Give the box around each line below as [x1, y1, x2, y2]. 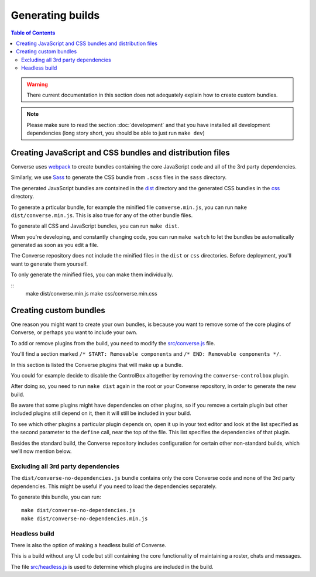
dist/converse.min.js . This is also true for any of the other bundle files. [11, 211, 193, 219]
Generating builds [11, 9, 100, 22]
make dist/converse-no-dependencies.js [21, 507, 136, 514]
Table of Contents [11, 29, 56, 36]
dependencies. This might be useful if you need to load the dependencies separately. [11, 483, 217, 490]
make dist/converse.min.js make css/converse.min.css [25, 290, 157, 297]
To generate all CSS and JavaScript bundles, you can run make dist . [11, 222, 180, 229]
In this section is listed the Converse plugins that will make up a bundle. [11, 361, 183, 368]
